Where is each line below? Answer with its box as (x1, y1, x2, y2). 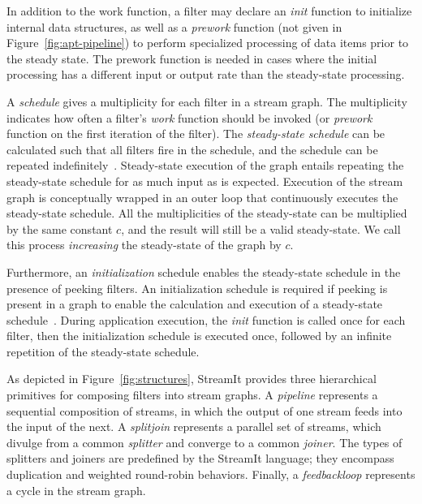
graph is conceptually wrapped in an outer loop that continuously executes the (6, 188, 398, 205)
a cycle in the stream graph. (6, 481, 146, 498)
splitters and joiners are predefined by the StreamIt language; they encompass (6, 450, 394, 467)
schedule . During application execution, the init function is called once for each (6, 311, 406, 328)
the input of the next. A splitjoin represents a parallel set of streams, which (6, 418, 381, 435)
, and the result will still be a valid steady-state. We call (121, 220, 401, 237)
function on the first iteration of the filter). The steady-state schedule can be (6, 125, 385, 142)
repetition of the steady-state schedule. (6, 342, 200, 360)
